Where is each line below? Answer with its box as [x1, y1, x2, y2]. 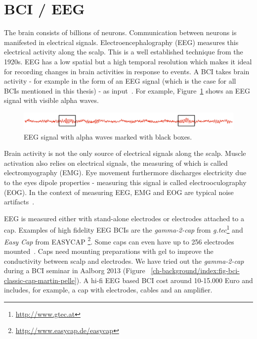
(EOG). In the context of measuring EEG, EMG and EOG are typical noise [4, 187, 234, 197]
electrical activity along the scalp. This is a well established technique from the [4, 47, 243, 57]
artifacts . [4, 196, 35, 207]
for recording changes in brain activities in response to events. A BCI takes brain [4, 66, 250, 76]
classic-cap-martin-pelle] [4, 275, 77, 285]
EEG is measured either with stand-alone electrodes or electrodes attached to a [4, 213, 244, 223]
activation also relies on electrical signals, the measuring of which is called [4, 157, 228, 168]
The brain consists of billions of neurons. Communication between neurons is [4, 27, 237, 38]
